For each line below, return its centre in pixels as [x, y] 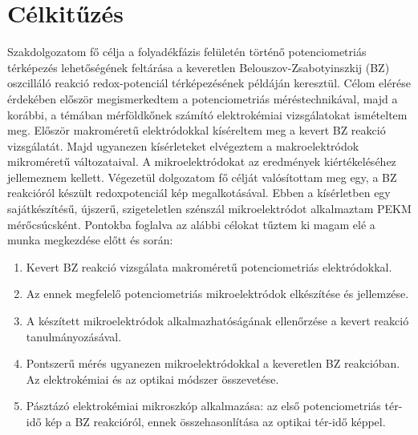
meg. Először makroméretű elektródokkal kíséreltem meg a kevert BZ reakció [197, 130]
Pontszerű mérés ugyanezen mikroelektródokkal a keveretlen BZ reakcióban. [213, 363]
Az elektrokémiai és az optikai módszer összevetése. [152, 379]
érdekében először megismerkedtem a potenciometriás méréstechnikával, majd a [203, 98]
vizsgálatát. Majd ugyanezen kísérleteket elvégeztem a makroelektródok [183, 145]
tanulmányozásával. [74, 336]
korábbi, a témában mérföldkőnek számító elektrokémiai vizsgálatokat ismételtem [207, 114]
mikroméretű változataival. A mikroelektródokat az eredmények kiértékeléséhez [202, 161]
